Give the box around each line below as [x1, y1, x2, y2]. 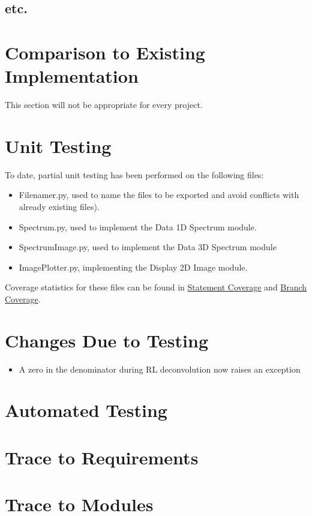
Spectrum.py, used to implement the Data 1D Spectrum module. [19, 220, 257, 233]
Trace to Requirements [5, 445, 199, 469]
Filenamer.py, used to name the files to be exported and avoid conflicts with [19, 188, 299, 201]
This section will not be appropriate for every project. [5, 98, 203, 111]
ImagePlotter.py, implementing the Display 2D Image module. [19, 260, 248, 273]
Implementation [5, 64, 139, 88]
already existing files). [19, 200, 100, 212]
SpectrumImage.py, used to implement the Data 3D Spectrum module [19, 241, 277, 253]
